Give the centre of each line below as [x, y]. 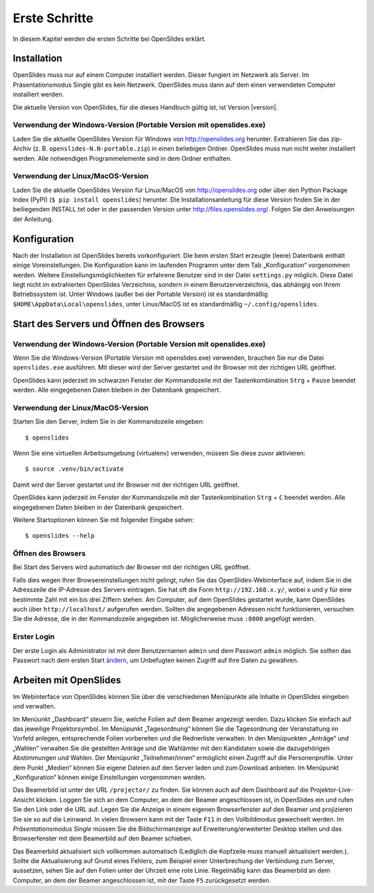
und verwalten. [34, 706]
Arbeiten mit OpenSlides [67, 680]
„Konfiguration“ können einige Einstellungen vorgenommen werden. [109, 777]
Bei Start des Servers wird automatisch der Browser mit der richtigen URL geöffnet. [132, 567]
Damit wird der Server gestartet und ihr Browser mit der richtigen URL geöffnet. [126, 485]
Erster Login [34, 636]
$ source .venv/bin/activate [74, 469]
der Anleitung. [33, 219]
